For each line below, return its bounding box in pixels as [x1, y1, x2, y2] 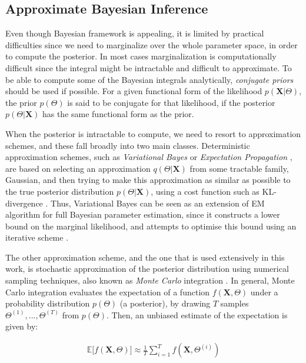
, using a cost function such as [151, 185, 260, 197]
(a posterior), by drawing [119, 297, 211, 309]
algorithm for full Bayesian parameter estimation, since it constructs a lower [5, 208, 280, 221]
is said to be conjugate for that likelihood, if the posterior [67, 96, 275, 108]
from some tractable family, [189, 162, 289, 174]
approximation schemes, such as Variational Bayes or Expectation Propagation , [5, 151, 292, 163]
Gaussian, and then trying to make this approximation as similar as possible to [5, 174, 291, 186]
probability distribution [5, 297, 90, 309]
